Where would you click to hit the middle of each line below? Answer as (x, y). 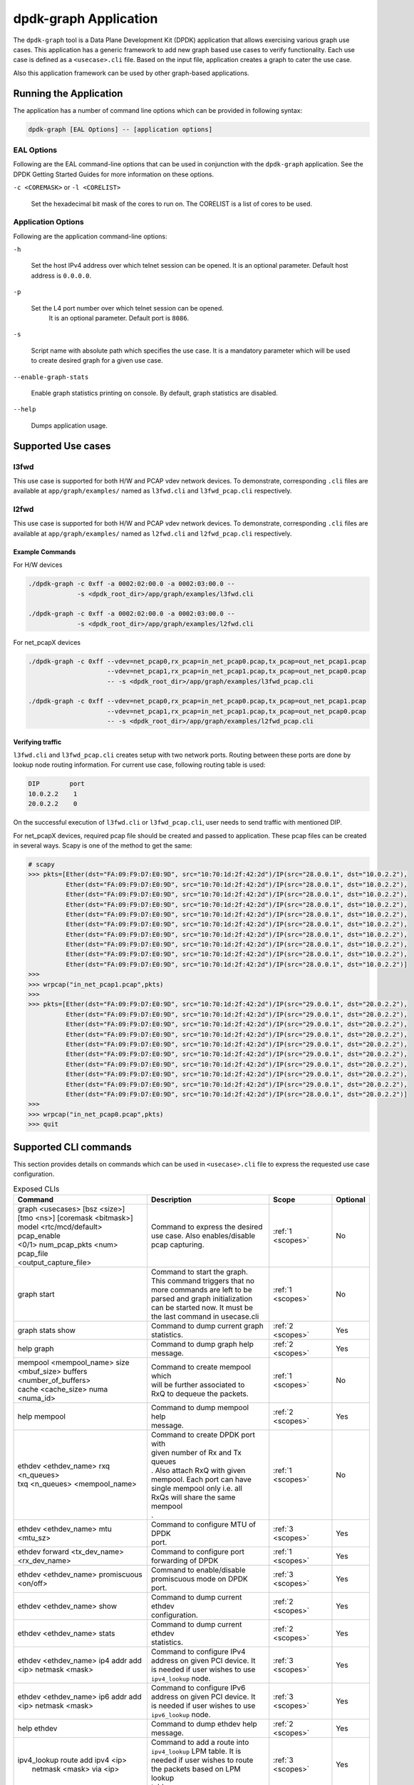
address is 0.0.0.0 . (61, 276)
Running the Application (68, 93)
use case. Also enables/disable (203, 1235)
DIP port (57, 784)
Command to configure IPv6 (198, 1687)
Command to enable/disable (198, 1569)
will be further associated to (198, 1384)
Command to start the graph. (200, 1272)
